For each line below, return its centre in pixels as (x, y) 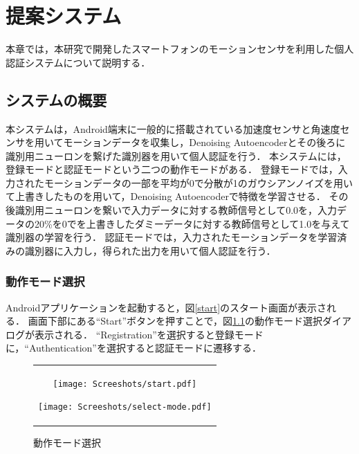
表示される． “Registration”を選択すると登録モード (149, 334)
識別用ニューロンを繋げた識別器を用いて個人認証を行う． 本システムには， (176, 155)
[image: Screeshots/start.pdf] (125, 384)
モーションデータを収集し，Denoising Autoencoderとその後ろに (204, 142)
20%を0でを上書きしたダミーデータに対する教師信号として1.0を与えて (192, 223)
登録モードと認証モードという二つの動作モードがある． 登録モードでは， (172, 169)
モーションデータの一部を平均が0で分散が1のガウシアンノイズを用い (199, 182)
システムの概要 (56, 99)
